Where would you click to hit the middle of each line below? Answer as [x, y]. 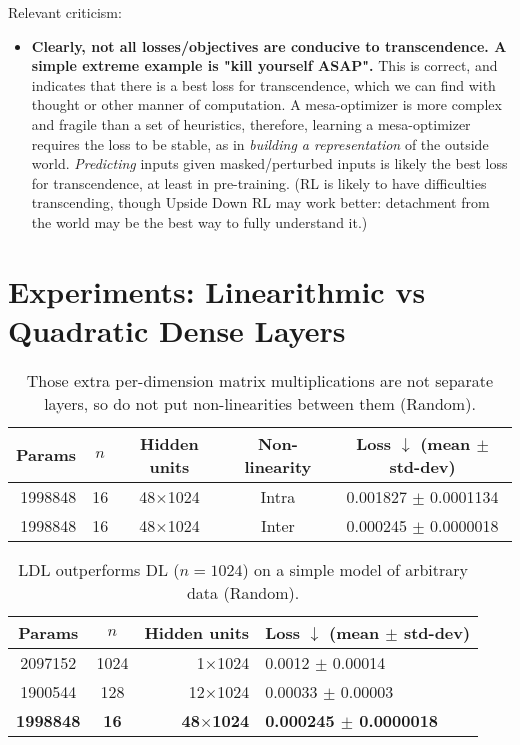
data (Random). [243, 592]
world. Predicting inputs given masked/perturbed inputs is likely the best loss [269, 163]
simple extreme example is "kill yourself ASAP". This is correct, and [264, 65]
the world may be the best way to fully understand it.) [199, 221]
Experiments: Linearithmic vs [217, 290]
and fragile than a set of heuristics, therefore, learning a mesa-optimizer [251, 123]
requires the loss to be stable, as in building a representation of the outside [260, 143]
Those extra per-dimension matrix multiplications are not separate [260, 380]
